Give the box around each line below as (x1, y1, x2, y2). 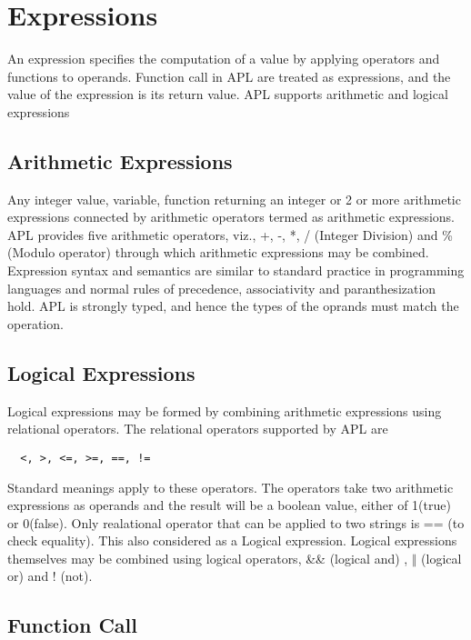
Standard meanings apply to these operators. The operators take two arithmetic (7, 477, 454, 496)
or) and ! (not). (7, 566, 93, 585)
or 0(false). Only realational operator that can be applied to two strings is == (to (7, 513, 465, 532)
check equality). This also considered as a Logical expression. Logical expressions (7, 531, 457, 550)
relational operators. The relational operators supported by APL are (7, 419, 388, 438)
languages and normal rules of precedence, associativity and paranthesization (7, 278, 436, 297)
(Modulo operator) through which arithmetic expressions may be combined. (7, 243, 429, 262)
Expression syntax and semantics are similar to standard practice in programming (7, 261, 465, 280)
